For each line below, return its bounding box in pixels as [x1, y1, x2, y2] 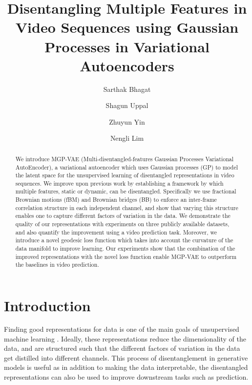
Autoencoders [80, 55, 174, 75]
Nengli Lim [110, 133, 144, 143]
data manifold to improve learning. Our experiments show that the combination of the [15, 244, 235, 253]
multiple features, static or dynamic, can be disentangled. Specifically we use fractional [15, 187, 236, 195]
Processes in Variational [44, 36, 210, 56]
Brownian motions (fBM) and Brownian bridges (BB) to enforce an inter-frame [15, 195, 217, 204]
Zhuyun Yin [109, 116, 145, 127]
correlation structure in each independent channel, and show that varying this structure [15, 203, 238, 212]
